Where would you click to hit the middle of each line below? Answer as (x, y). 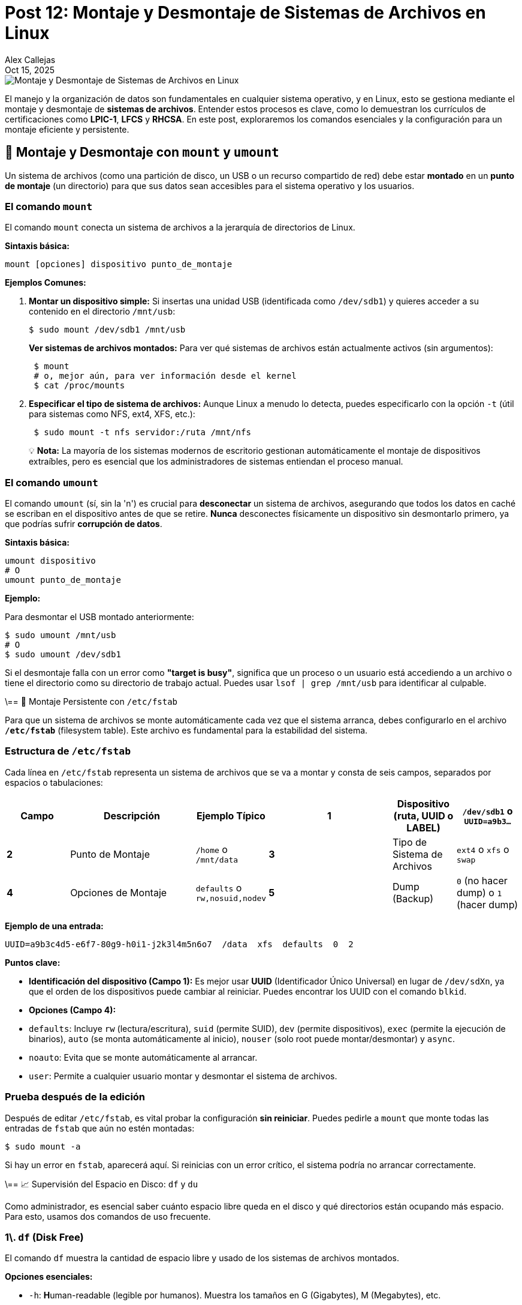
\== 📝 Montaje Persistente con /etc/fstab (91, 702)
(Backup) (413, 898)
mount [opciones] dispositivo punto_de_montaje (119, 264)
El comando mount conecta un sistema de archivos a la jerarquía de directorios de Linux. (180, 228)
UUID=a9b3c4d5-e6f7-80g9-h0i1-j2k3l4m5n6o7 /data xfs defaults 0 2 (179, 944)
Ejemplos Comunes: (46, 283)
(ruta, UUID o (423, 815)
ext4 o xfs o (483, 850)
